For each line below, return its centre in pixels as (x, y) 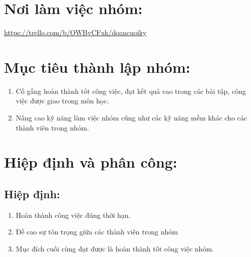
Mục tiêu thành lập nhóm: (97, 67)
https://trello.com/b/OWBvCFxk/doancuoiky (75, 32)
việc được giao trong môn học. (62, 101)
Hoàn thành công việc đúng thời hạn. (73, 215)
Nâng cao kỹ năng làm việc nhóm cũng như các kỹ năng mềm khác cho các (131, 118)
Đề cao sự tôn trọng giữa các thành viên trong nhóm (97, 232)
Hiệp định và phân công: (91, 162)
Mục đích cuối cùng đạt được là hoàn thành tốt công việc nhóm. (115, 248)
